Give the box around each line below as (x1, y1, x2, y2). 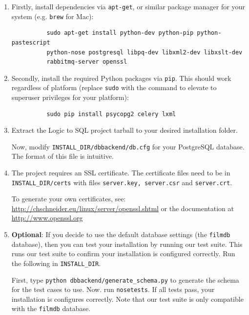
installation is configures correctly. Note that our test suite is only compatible (11, 293, 244, 304)
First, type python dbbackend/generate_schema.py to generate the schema (11, 274, 239, 285)
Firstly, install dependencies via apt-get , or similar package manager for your (11, 1, 245, 11)
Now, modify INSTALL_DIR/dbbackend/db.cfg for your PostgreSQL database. (11, 141, 245, 151)
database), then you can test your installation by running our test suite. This (11, 239, 243, 249)
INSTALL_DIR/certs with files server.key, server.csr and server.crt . (11, 177, 232, 187)
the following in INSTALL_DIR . (11, 258, 101, 268)
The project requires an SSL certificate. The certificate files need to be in (11, 168, 230, 178)
